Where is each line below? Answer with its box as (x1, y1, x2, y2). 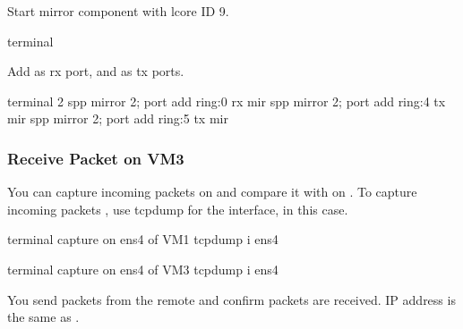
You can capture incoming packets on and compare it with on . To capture (7, 182, 417, 201)
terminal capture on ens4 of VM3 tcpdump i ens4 (7, 259, 279, 278)
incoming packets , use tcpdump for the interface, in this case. (7, 199, 348, 218)
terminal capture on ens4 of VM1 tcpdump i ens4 (7, 230, 279, 249)
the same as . (7, 308, 80, 326)
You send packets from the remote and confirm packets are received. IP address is (7, 290, 456, 308)
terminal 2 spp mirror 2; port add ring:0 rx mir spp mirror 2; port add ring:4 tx (7, 91, 446, 110)
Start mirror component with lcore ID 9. (7, 2, 229, 20)
